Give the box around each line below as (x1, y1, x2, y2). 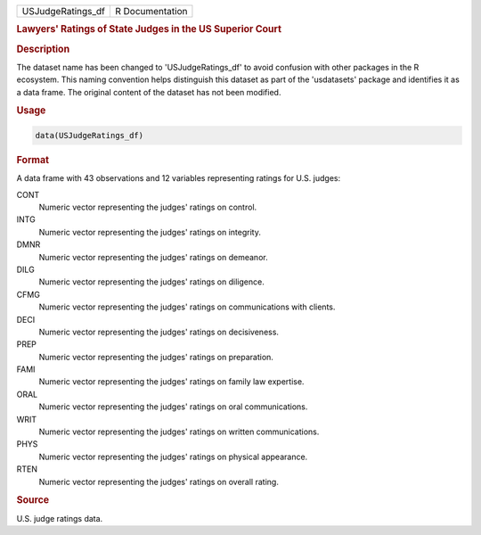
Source (16, 494, 50, 506)
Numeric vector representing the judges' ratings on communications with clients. (38, 301, 336, 312)
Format (16, 153, 49, 166)
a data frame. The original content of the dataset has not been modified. (16, 86, 281, 97)
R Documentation (114, 5, 188, 17)
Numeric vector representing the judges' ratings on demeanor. (38, 251, 268, 262)
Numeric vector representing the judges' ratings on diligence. (38, 276, 265, 287)
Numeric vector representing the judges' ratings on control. (38, 202, 257, 212)
